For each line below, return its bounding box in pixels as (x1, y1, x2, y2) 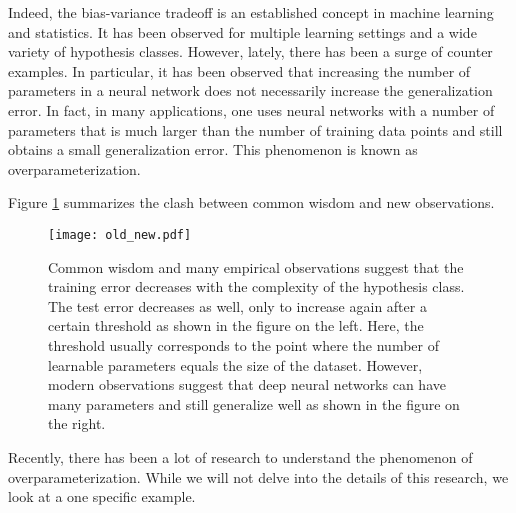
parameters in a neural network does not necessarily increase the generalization (8, 80, 493, 101)
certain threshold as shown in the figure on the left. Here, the (48, 315, 424, 336)
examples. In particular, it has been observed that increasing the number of (8, 60, 471, 81)
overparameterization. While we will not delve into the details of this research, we (8, 466, 509, 487)
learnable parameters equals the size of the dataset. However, (48, 354, 423, 375)
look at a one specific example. (8, 486, 196, 507)
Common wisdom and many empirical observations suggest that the (48, 256, 464, 277)
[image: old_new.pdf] (48, 227, 192, 242)
